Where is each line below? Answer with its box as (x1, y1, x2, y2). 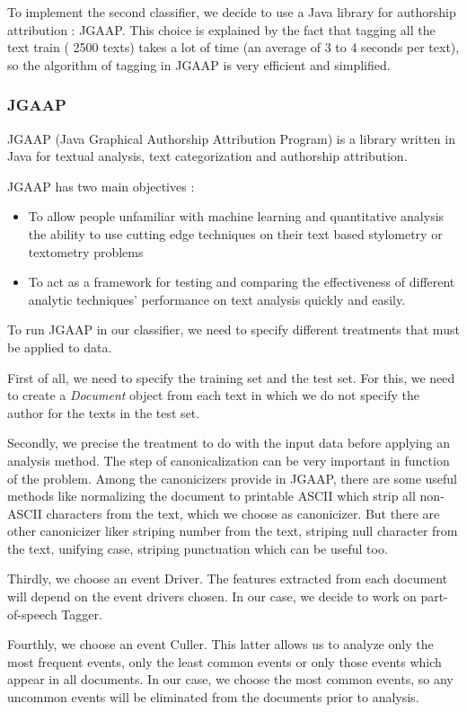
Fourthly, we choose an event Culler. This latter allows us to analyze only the (7, 635, 434, 654)
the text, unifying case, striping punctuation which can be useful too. (7, 538, 388, 557)
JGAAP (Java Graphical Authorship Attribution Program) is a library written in (7, 129, 455, 147)
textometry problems (28, 242, 144, 261)
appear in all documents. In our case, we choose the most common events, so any (7, 670, 454, 689)
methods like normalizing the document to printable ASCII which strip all (7, 486, 416, 505)
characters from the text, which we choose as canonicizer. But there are (46, 503, 440, 522)
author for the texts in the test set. (7, 403, 200, 422)
